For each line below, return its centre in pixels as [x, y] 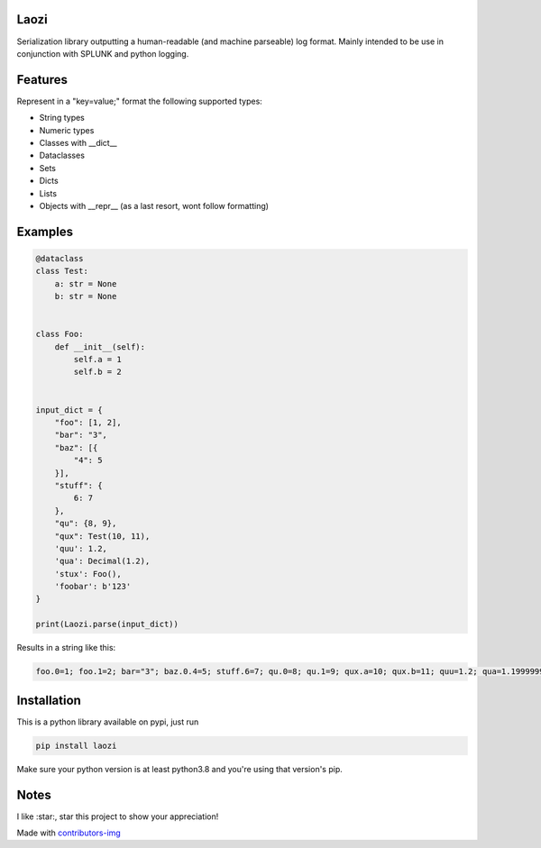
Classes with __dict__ [78, 142]
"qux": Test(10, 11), [102, 536]
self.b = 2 [97, 372]
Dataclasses [62, 155]
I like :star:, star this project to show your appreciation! [118, 816]
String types [62, 118]
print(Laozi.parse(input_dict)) [107, 625]
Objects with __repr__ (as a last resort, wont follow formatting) [154, 205]
